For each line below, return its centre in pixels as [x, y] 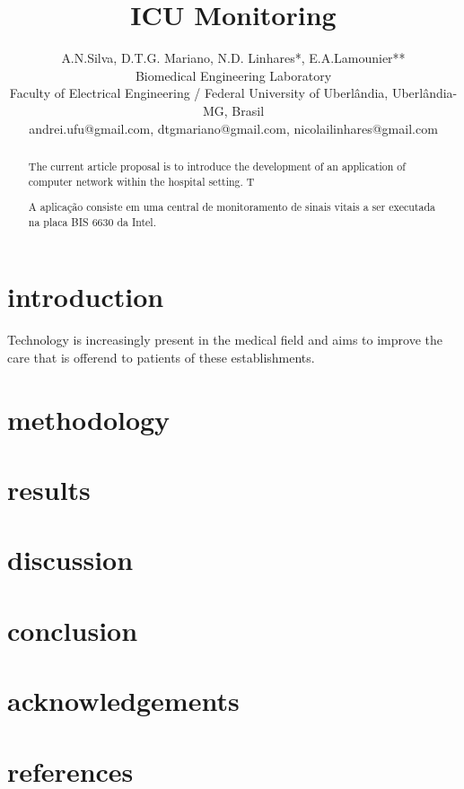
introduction [86, 297]
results [49, 490]
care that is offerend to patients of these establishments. [161, 357]
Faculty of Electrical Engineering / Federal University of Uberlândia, [199, 93]
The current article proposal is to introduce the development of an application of [217, 166]
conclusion [73, 630]
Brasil [248, 110]
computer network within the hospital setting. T [141, 181]
